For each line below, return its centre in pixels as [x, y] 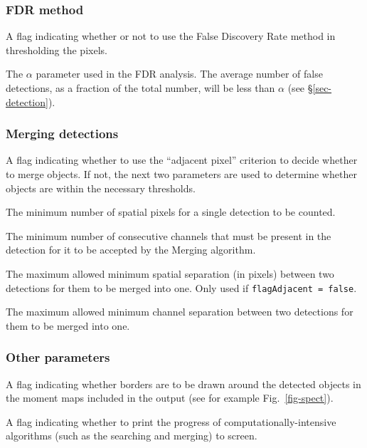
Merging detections [62, 134]
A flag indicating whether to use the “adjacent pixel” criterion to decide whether [182, 160]
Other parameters [58, 357]
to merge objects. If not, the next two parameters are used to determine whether [181, 174]
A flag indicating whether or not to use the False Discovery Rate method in [171, 36]
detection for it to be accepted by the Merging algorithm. [131, 250]
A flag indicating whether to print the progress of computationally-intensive [171, 421]
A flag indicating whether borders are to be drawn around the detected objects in [183, 384]
